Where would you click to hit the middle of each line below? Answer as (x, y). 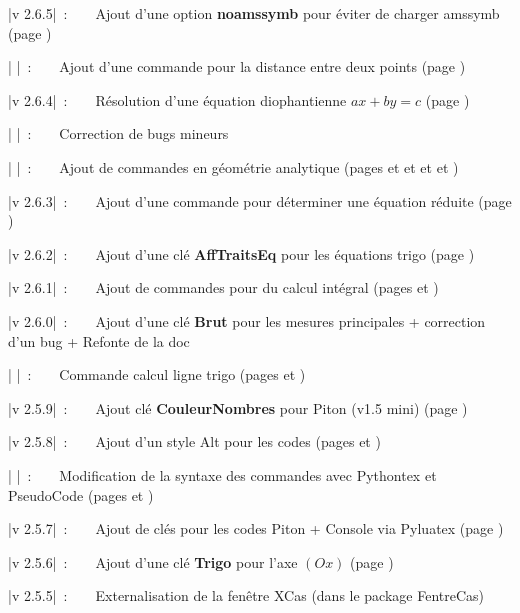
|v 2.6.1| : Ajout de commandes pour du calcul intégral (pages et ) (223, 287)
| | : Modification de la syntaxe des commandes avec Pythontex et (222, 474)
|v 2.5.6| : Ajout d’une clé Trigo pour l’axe (153, 561)
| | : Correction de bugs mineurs (118, 133)
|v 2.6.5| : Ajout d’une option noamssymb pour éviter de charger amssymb (254, 13)
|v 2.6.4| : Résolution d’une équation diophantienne (177, 99)
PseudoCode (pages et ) (81, 494)
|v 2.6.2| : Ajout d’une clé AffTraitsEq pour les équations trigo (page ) (241, 253)
